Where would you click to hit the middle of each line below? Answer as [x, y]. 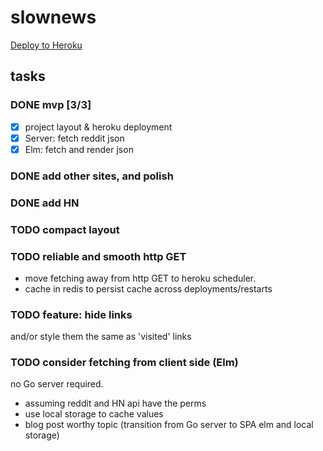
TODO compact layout [65, 229]
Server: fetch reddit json [74, 138]
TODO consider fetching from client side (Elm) [124, 363]
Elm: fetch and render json [79, 149]
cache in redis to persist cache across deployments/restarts [148, 288]
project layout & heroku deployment [98, 127]
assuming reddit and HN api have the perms [115, 403]
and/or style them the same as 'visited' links [101, 337]
